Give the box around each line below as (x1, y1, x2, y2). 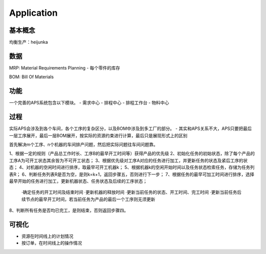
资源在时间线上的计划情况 (21, 233, 73, 239)
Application (9, 7, 58, 18)
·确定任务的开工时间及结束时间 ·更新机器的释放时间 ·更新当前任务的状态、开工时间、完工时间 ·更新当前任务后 (21, 190, 241, 195)
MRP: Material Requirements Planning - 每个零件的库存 (9, 64, 120, 71)
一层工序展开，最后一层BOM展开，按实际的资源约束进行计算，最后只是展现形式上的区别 (9, 132, 188, 138)
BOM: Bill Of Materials (9, 74, 54, 80)
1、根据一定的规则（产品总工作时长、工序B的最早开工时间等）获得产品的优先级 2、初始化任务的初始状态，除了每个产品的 (9, 151, 255, 157)
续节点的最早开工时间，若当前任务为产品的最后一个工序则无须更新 (21, 196, 155, 202)
